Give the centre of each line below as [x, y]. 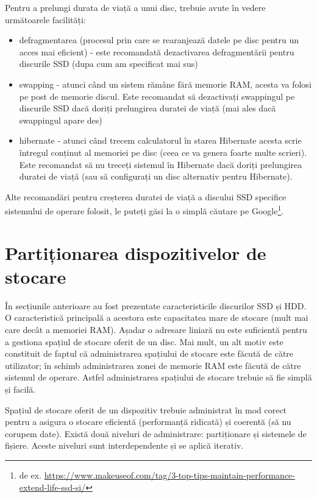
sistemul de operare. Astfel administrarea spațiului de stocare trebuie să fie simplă [158, 377]
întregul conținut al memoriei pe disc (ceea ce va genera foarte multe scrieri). [163, 152]
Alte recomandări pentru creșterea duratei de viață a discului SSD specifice [146, 196]
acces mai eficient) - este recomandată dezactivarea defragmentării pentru [157, 51]
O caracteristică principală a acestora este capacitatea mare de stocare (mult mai [157, 317]
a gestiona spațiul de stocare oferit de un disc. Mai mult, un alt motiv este [144, 341]
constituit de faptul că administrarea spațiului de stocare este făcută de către [149, 353]
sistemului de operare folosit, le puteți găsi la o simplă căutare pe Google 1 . [144, 210]
